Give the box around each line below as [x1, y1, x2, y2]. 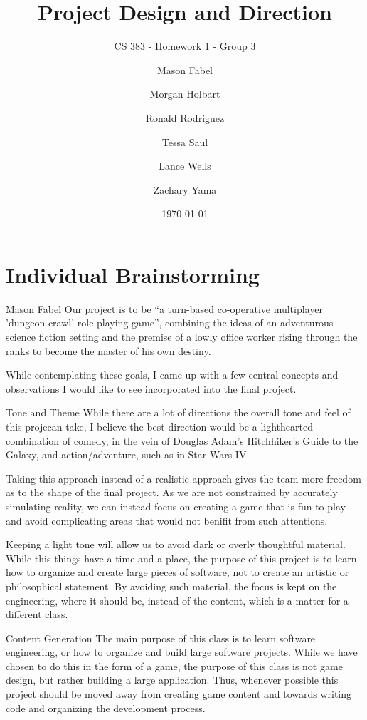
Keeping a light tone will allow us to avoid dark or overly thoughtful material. [6, 537, 346, 552]
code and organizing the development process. [6, 700, 206, 715]
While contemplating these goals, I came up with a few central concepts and [6, 367, 339, 382]
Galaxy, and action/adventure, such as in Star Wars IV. [6, 447, 250, 462]
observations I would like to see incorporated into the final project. [6, 381, 297, 396]
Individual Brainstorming [6, 259, 260, 289]
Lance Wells [159, 158, 211, 173]
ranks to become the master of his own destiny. [6, 343, 211, 358]
